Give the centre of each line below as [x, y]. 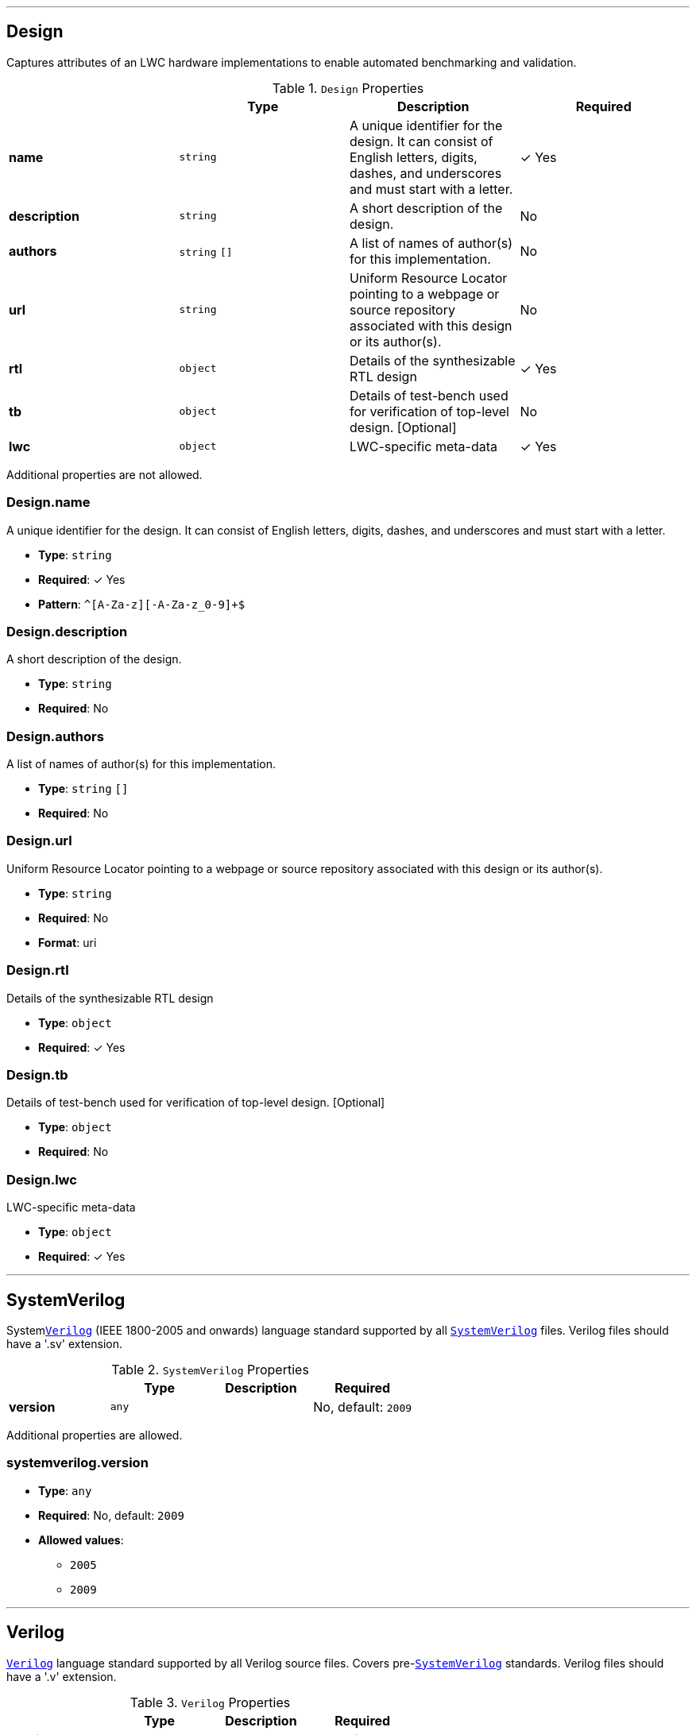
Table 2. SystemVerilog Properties [210, 1369]
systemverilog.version [77, 1463]
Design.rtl [38, 970]
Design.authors [55, 736]
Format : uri [68, 942]
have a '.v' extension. [62, 1676]
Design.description [67, 631]
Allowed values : [81, 1540]
